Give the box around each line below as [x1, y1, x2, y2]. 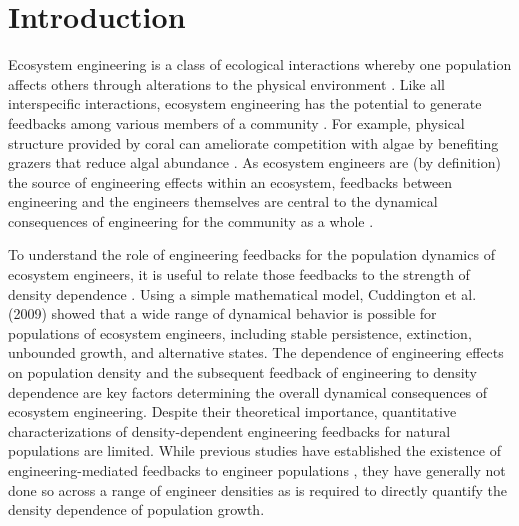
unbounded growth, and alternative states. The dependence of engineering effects [8, 342, 504, 363]
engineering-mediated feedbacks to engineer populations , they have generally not [8, 460, 506, 480]
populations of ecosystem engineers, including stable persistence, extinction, [8, 322, 472, 343]
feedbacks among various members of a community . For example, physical [8, 112, 465, 133]
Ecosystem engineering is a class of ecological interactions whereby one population [8, 54, 512, 75]
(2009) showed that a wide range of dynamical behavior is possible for [8, 303, 437, 324]
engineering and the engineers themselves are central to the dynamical [8, 191, 438, 212]
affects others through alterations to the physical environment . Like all [8, 73, 445, 94]
